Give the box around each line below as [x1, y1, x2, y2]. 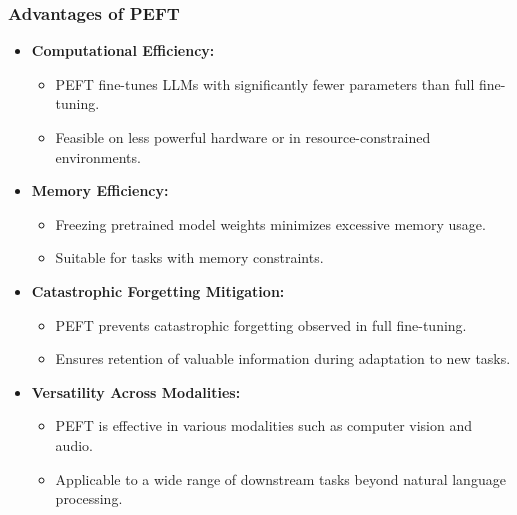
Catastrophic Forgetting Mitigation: [31, 280, 285, 301]
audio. [55, 434, 93, 455]
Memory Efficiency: [31, 180, 169, 201]
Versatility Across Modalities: [31, 381, 241, 402]
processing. [55, 488, 123, 509]
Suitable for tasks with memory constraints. [55, 247, 324, 268]
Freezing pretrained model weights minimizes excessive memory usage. [55, 213, 486, 234]
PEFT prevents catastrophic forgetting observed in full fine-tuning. [55, 314, 467, 335]
